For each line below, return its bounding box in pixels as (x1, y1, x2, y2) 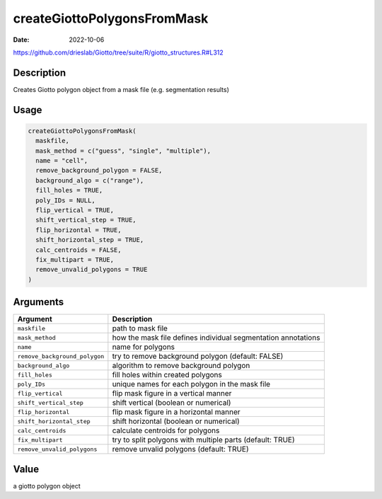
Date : (13, 35, 30, 44)
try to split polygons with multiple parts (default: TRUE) (112, 435, 295, 445)
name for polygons (112, 342, 175, 352)
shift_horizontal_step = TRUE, (35, 236, 144, 244)
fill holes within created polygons (112, 370, 223, 380)
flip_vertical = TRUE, (35, 206, 115, 214)
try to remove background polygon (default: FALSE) (112, 351, 284, 361)
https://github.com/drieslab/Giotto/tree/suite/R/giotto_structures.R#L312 (13, 48, 224, 57)
